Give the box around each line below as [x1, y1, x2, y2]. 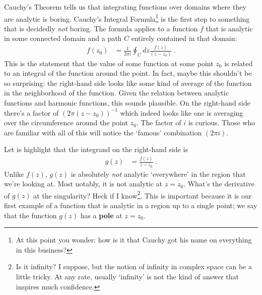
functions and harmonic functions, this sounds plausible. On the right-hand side [4, 97, 250, 108]
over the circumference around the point [4, 117, 128, 128]
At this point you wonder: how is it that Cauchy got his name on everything [16, 234, 252, 245]
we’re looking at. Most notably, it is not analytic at [4, 178, 163, 189]
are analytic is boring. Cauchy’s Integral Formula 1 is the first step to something [4, 12, 250, 24]
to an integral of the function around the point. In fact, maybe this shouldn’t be [4, 68, 252, 78]
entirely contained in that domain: [131, 33, 237, 43]
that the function [4, 210, 57, 220]
